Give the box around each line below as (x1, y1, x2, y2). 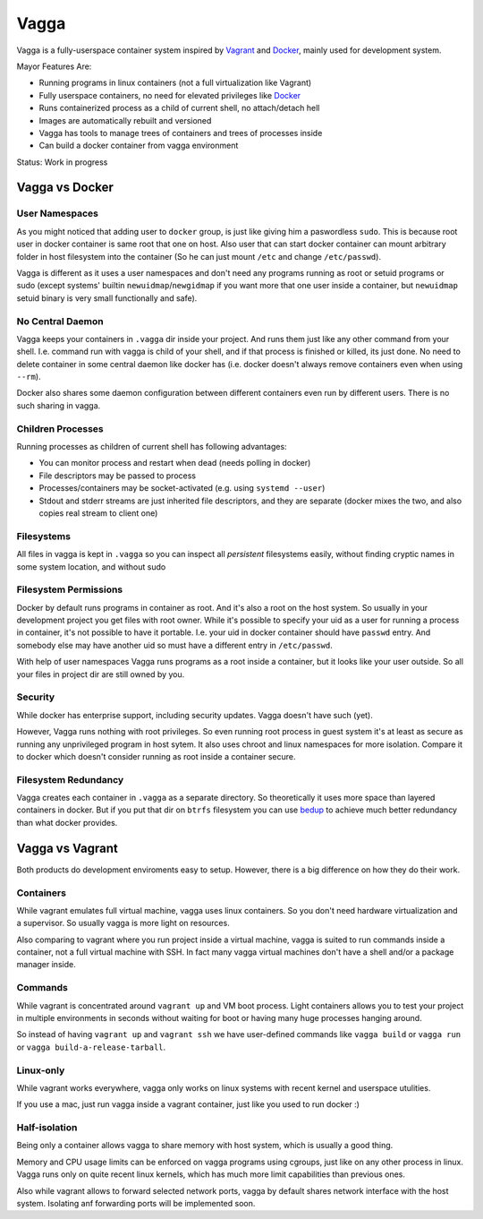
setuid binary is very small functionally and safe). (16, 292, 198, 304)
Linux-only (16, 1064, 65, 1077)
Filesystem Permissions (16, 583, 123, 596)
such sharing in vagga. (16, 399, 101, 411)
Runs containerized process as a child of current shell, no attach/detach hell (38, 103, 320, 114)
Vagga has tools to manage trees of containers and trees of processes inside (38, 127, 323, 138)
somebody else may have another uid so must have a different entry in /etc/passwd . (16, 640, 333, 650)
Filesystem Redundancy (16, 773, 124, 785)
